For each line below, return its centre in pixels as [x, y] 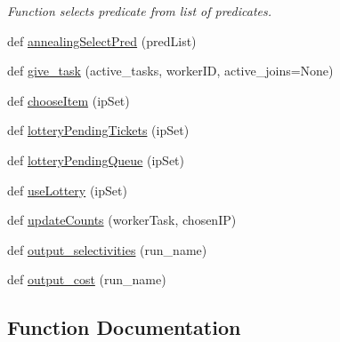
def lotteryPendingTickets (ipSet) [98, 130]
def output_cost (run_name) [87, 279]
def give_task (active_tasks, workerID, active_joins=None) [170, 71]
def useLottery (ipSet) [67, 190]
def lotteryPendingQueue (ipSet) [96, 159]
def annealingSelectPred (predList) [102, 40]
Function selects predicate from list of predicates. [140, 11]
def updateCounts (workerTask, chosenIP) [122, 220]
